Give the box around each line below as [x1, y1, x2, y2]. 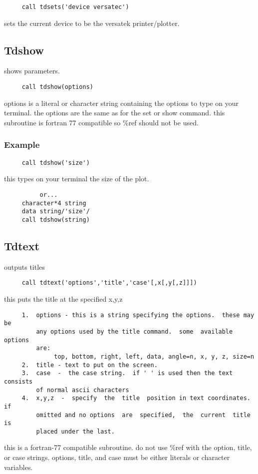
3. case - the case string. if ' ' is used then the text [21, 370, 233, 377]
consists [4, 378, 33, 385]
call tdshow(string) [21, 216, 90, 223]
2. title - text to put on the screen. [21, 361, 158, 369]
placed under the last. [36, 428, 115, 435]
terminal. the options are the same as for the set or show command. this [4, 107, 225, 118]
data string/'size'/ [21, 208, 90, 215]
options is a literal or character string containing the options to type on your [4, 97, 239, 108]
